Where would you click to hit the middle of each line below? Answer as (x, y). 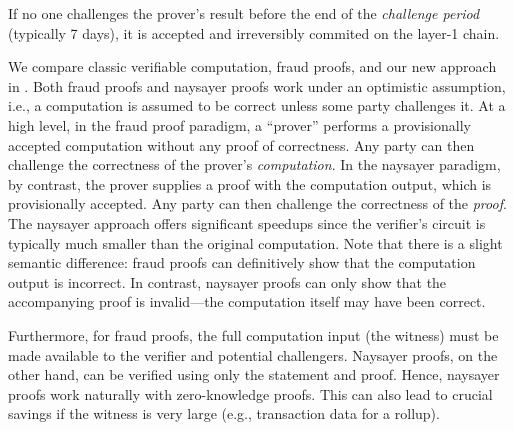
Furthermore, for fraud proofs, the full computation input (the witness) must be (253, 334)
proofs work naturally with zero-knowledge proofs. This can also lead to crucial (250, 393)
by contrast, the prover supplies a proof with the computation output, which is (250, 183)
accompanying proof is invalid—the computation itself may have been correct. (247, 301)
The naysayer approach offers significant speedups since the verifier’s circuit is (247, 222)
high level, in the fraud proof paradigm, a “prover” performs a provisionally (239, 124)
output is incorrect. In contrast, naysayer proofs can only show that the (227, 281)
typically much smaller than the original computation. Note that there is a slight (255, 242)
